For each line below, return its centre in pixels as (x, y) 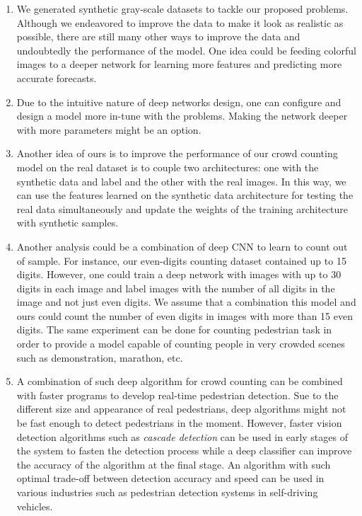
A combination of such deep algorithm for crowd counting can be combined (180, 381)
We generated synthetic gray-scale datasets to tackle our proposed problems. (182, 8)
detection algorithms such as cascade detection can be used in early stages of (182, 436)
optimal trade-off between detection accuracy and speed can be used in (170, 478)
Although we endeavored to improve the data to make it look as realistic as (180, 22)
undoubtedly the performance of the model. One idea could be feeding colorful (186, 50)
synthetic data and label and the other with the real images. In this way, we (181, 181)
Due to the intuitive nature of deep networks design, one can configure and (179, 102)
